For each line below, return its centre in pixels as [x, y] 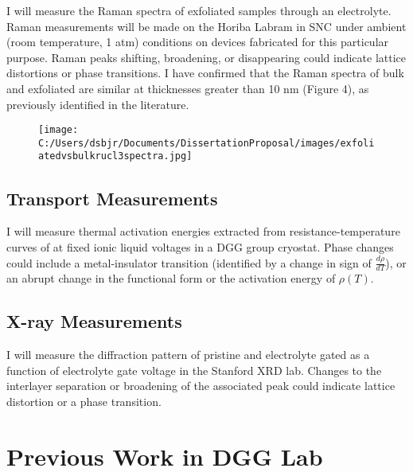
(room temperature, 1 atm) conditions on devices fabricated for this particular [198, 42]
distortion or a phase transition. [84, 401]
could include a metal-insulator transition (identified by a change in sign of [189, 262]
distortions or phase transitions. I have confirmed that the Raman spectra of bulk [205, 73]
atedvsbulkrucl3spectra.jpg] [115, 156]
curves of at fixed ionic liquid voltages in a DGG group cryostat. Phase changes [200, 246]
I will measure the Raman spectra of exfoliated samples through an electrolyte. [199, 10]
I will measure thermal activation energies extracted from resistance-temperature [203, 231]
